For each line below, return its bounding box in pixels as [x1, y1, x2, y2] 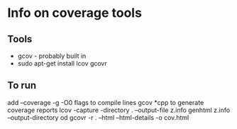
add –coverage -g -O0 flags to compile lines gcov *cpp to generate [7, 98, 204, 106]
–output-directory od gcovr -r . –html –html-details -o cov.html [7, 113, 189, 121]
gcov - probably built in [17, 51, 87, 60]
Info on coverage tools [7, 5, 142, 21]
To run [7, 80, 37, 92]
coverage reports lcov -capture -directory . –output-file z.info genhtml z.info [7, 106, 231, 114]
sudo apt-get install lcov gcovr [17, 59, 108, 68]
